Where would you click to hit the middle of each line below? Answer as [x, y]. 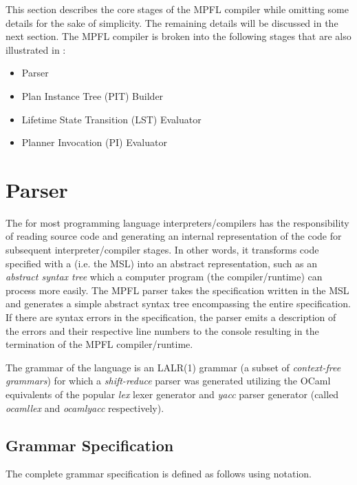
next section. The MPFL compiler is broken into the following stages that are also [178, 36]
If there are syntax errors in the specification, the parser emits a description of [171, 317]
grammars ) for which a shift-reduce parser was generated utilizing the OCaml [168, 381]
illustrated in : [36, 49]
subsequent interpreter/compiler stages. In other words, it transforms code [162, 250]
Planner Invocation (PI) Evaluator [94, 142]
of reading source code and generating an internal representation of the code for [174, 236]
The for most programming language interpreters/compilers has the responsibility [177, 222]
